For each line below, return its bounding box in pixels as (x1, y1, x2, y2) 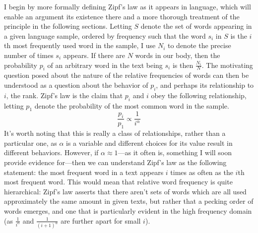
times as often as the (170, 167, 233, 177)
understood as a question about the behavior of (4, 79, 148, 90)
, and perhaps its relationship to (156, 79, 254, 90)
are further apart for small (61, 215, 141, 226)
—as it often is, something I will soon (118, 147, 232, 158)
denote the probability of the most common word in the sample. (34, 100, 229, 111)
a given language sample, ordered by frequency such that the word (4, 30, 206, 41)
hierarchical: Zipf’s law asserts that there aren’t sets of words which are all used (4, 186, 247, 196)
